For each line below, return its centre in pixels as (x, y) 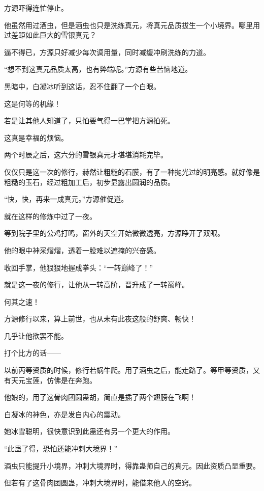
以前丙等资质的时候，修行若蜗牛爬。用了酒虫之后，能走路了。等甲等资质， (128, 370)
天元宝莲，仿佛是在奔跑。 (54, 380)
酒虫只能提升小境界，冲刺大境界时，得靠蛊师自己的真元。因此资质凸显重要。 (132, 465)
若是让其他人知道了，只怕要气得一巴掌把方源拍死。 (89, 120)
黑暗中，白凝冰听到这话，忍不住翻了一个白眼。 (82, 86)
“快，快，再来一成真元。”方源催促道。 (66, 199)
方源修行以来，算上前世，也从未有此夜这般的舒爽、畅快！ (100, 319)
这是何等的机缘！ (32, 103)
